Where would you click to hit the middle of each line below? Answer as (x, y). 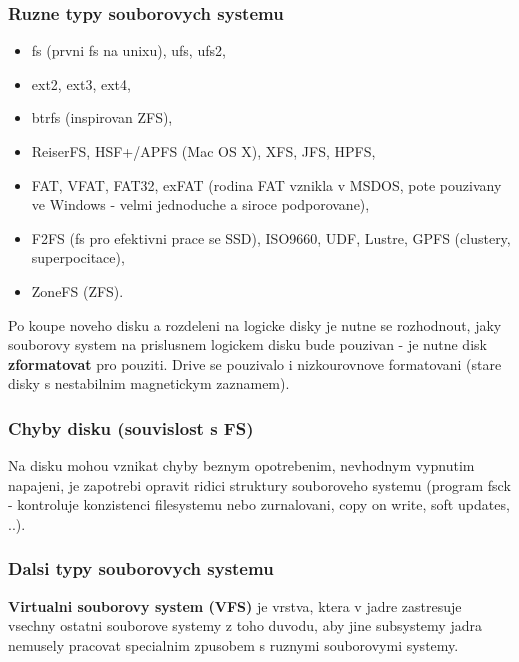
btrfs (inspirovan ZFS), (102, 117)
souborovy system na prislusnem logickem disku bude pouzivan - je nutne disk (247, 344)
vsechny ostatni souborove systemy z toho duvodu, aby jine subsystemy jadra (245, 625)
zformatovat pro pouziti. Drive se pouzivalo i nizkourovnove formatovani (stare (255, 363)
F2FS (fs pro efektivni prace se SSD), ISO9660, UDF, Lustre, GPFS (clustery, (271, 237)
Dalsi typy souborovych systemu (141, 568)
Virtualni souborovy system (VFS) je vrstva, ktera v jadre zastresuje (235, 605)
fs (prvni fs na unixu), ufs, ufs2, (128, 50)
